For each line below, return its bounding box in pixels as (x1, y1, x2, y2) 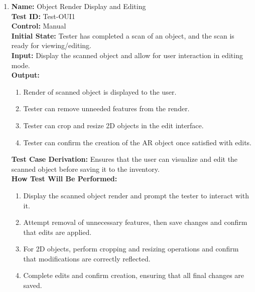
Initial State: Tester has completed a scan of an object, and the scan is (11, 30, 234, 41)
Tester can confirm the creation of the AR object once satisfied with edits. (23, 137, 252, 147)
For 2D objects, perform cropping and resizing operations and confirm (23, 243, 239, 254)
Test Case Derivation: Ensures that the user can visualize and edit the (11, 154, 238, 164)
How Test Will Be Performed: (11, 173, 117, 184)
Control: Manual (11, 21, 66, 31)
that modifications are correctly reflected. (23, 253, 151, 263)
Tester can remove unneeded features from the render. (23, 103, 190, 114)
